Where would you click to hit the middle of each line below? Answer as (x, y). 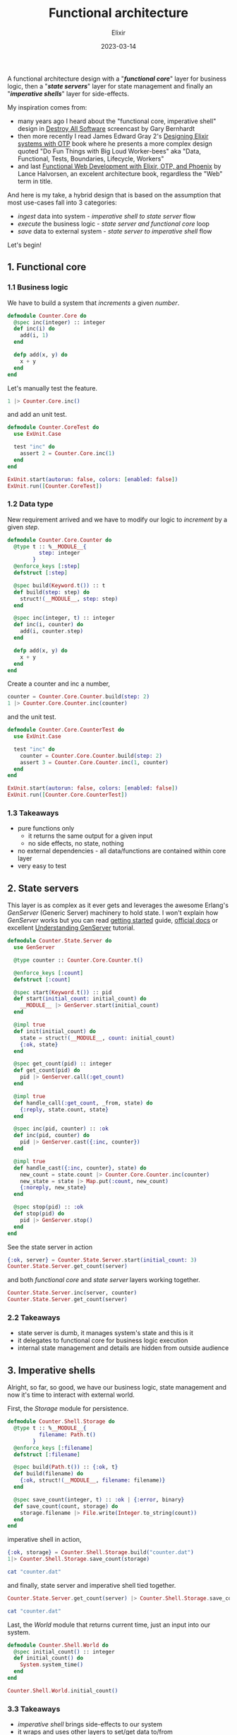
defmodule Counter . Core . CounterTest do (66, 730)
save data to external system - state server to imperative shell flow (115, 231)
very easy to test (42, 866)
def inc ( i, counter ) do (48, 625)
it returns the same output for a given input (90, 836)
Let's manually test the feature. (52, 388)
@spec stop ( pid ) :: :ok (48, 1207)
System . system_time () (51, 1665)
